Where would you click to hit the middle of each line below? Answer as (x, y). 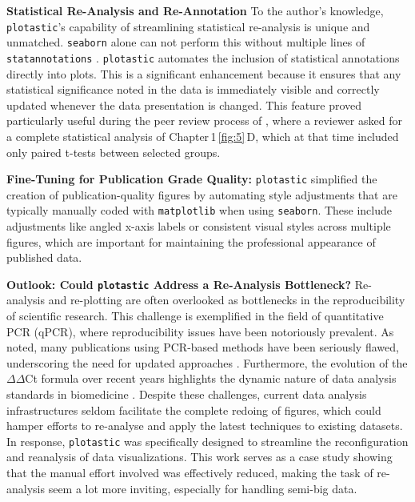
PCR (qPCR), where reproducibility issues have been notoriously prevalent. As (200, 331)
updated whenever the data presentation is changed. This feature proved (184, 104)
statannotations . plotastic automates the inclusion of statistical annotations (203, 57)
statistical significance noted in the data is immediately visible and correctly (193, 89)
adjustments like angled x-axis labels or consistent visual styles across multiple (199, 226)
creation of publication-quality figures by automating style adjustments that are (202, 194)
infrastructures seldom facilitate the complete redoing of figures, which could (194, 410)
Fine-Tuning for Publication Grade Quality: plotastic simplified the (192, 179)
